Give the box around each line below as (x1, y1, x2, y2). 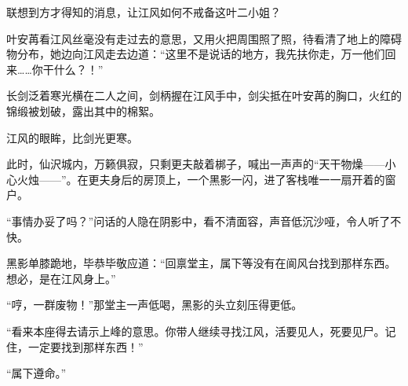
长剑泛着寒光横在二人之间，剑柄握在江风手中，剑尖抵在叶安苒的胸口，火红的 (6, 87, 402, 104)
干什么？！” (42, 61, 104, 77)
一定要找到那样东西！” (27, 338, 144, 355)
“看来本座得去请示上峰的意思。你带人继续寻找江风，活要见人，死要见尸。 (6, 322, 385, 339)
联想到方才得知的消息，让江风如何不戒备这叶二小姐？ (6, 4, 281, 20)
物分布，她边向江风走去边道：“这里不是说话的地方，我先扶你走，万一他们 (6, 46, 385, 62)
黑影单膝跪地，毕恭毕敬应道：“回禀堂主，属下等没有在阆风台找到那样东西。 (6, 255, 396, 271)
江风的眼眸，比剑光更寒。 (6, 129, 138, 145)
